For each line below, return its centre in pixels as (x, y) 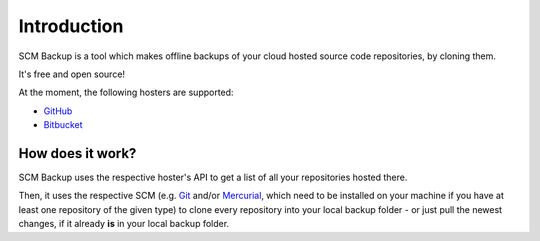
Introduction (71, 26)
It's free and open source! (71, 74)
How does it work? (77, 153)
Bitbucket (63, 125)
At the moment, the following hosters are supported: (126, 92)
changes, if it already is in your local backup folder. (124, 224)
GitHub (58, 111)
